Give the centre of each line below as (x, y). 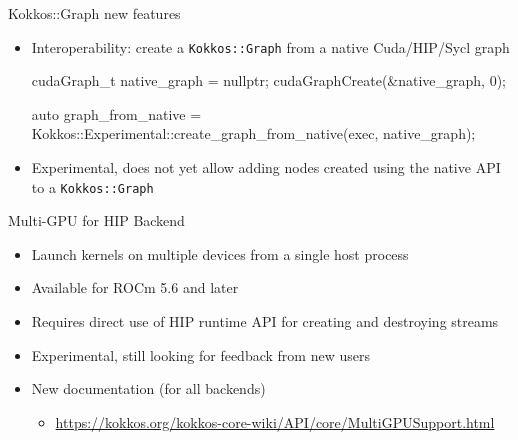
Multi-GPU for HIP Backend (96, 220)
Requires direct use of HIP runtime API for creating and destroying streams (265, 321)
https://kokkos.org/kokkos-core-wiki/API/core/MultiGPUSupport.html (275, 421)
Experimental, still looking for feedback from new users (200, 354)
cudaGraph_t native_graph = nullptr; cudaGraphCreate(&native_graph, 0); (269, 80)
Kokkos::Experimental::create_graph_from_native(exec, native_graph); (253, 133)
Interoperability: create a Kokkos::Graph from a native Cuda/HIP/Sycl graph (270, 46)
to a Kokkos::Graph (92, 186)
